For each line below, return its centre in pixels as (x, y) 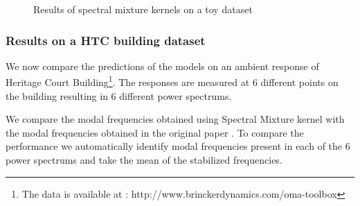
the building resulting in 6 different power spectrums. (119, 95)
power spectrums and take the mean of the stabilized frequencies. (144, 160)
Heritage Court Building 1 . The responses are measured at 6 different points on (172, 81)
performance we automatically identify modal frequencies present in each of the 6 (178, 146)
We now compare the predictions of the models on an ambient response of (162, 66)
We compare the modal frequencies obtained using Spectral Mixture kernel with (175, 119)
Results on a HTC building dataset (106, 40)
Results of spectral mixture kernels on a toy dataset (143, 9)
